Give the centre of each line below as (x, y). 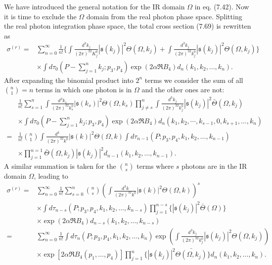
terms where (155, 166)
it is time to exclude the (40, 16)
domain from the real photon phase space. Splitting (164, 16)
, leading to (51, 176)
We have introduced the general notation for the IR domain (94, 6)
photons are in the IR (214, 166)
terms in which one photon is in (84, 90)
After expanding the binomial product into (69, 80)
